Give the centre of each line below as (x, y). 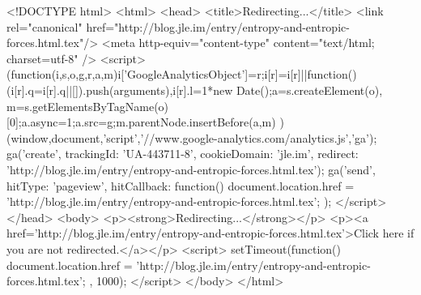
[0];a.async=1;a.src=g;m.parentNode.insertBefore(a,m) (141, 122)
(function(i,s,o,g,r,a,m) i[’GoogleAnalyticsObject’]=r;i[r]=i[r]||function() (182, 74)
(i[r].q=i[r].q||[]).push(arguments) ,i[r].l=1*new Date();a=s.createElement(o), (195, 90)
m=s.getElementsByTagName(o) (88, 106)
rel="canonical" (45, 26)
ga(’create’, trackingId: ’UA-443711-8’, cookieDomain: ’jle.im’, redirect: (183, 154)
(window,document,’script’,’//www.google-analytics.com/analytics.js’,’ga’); (192, 137)
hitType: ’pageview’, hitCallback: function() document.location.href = (181, 185)
